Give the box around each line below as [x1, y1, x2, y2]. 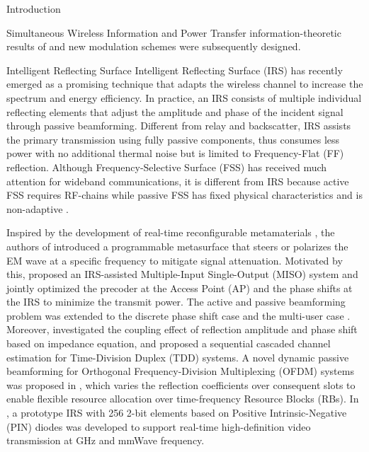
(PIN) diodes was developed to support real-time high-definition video [6, 419, 311, 434]
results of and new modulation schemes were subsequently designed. [6, 39, 301, 54]
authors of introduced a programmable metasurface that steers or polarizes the [6, 238, 348, 253]
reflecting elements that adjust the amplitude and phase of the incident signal [6, 104, 344, 119]
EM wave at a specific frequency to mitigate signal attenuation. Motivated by [6, 253, 343, 267]
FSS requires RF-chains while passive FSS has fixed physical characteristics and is [6, 187, 363, 202]
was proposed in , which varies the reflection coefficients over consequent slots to [6, 377, 356, 392]
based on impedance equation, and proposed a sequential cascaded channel [6, 336, 331, 351]
